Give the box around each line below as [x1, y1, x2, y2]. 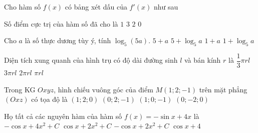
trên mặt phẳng [199, 84, 247, 94]
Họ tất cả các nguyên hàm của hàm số [4, 110, 122, 121]
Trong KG [4, 84, 36, 94]
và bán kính [184, 55, 221, 65]
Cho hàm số [4, 2, 41, 12]
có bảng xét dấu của [65, 2, 127, 12]
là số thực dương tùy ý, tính [25, 35, 111, 46]
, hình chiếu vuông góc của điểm [54, 84, 153, 94]
